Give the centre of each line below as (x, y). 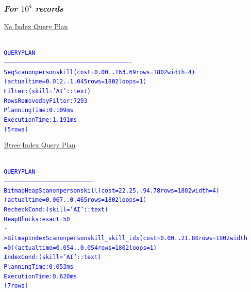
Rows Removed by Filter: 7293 (46, 101)
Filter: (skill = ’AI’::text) (47, 91)
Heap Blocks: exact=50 (37, 219)
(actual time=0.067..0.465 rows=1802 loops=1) (75, 200)
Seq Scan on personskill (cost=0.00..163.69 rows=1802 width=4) (100, 72)
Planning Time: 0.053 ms (39, 267)
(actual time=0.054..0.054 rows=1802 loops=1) (86, 248)
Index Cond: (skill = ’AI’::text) (53, 257)
